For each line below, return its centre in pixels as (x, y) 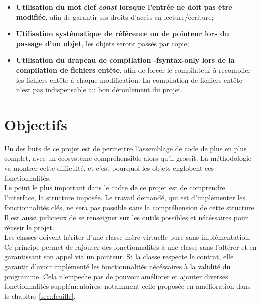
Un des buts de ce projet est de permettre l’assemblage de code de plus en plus (125, 148)
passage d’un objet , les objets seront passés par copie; (102, 43)
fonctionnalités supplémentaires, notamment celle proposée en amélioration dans (127, 286)
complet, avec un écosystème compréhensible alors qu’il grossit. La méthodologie (128, 158)
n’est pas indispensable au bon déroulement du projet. (99, 90)
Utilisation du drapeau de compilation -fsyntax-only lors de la (125, 60)
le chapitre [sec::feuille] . (40, 296)
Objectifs (36, 124)
